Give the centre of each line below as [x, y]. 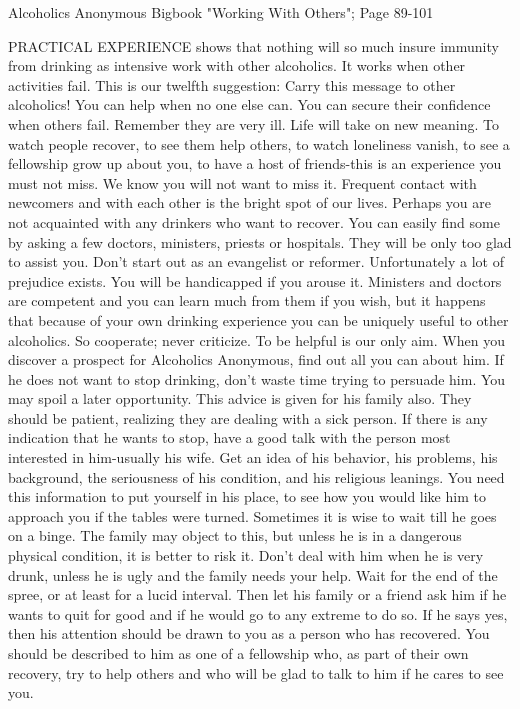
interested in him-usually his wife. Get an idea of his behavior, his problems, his [253, 457]
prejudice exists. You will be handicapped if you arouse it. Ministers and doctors [255, 280]
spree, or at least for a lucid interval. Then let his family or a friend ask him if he [257, 594]
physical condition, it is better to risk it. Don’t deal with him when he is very [246, 555]
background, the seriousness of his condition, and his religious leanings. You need [256, 476]
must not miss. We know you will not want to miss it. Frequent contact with [242, 182]
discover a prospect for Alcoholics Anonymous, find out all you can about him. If [256, 359]
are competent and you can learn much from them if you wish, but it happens [247, 300]
